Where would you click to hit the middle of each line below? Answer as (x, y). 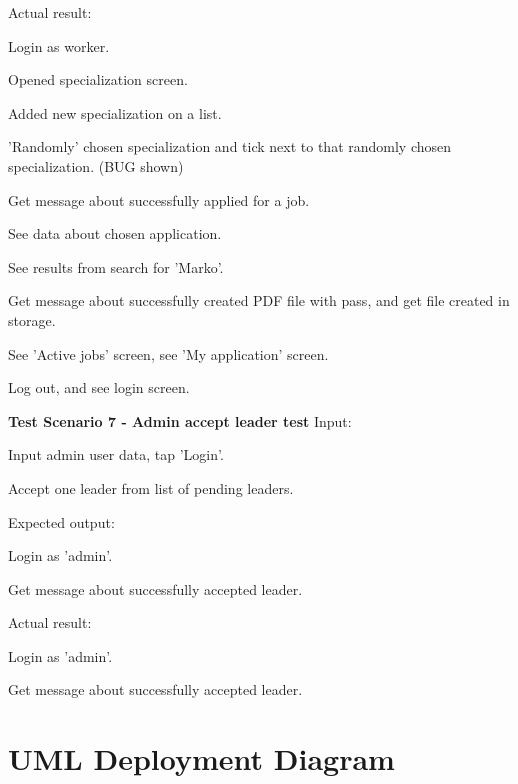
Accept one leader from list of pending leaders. (151, 487)
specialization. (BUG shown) (96, 165)
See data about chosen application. (115, 233)
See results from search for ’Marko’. (116, 266)
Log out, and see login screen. (99, 387)
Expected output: (61, 521)
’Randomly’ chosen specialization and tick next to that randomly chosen (230, 146)
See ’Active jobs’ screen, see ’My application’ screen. (168, 353)
